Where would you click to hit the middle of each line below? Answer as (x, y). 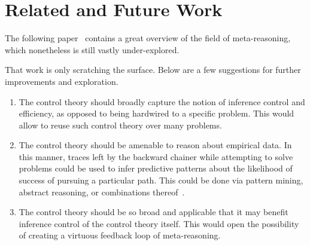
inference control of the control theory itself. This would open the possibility (159, 223)
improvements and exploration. (62, 81)
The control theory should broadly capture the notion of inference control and (162, 101)
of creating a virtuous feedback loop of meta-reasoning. (120, 235)
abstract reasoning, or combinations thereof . (102, 192)
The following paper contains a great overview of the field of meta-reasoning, (148, 38)
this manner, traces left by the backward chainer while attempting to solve (156, 156)
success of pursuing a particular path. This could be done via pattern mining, (161, 180)
